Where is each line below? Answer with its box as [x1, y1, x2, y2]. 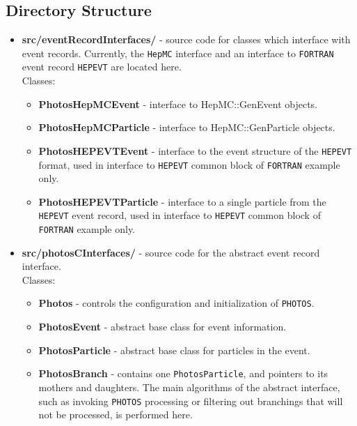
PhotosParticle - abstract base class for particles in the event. [38, 342, 310, 357]
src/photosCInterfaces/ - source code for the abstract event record [22, 245, 320, 259]
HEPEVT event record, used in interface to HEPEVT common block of [38, 208, 321, 222]
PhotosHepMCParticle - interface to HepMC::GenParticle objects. [38, 120, 335, 135]
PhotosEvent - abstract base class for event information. [38, 319, 287, 334]
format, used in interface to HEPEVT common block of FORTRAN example [38, 157, 340, 172]
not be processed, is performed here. [38, 407, 193, 422]
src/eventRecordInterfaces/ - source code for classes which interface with [22, 32, 351, 47]
